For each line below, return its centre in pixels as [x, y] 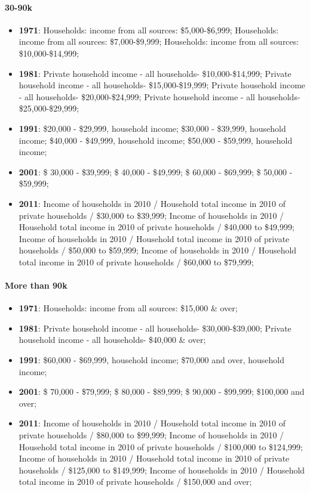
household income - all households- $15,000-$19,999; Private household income [162, 85]
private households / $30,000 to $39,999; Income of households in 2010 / [151, 215]
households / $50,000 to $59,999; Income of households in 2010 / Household [158, 250]
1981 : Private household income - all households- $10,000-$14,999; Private [155, 73]
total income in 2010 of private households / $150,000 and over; [135, 482]
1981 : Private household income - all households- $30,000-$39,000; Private [155, 328]
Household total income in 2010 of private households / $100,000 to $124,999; [161, 446]
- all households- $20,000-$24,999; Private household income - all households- [159, 96]
